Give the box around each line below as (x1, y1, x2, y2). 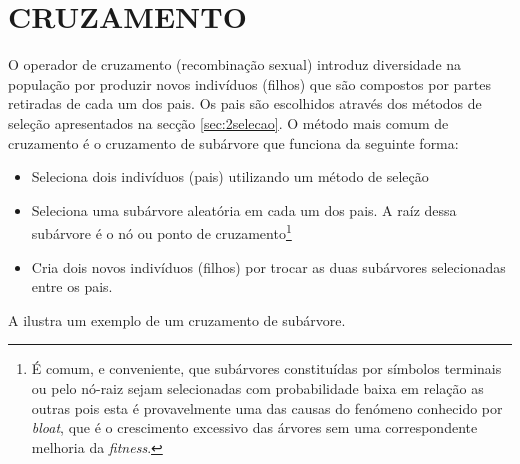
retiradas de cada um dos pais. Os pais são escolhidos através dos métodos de (8, 93, 482, 114)
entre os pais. (31, 276, 113, 297)
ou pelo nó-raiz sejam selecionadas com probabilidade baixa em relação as (31, 377, 484, 398)
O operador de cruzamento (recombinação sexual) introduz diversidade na (8, 54, 462, 75)
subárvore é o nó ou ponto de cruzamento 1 (31, 220, 292, 243)
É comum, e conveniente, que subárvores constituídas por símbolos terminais (31, 358, 502, 379)
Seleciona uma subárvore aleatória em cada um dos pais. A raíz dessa (31, 199, 457, 220)
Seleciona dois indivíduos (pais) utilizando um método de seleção (31, 166, 429, 187)
